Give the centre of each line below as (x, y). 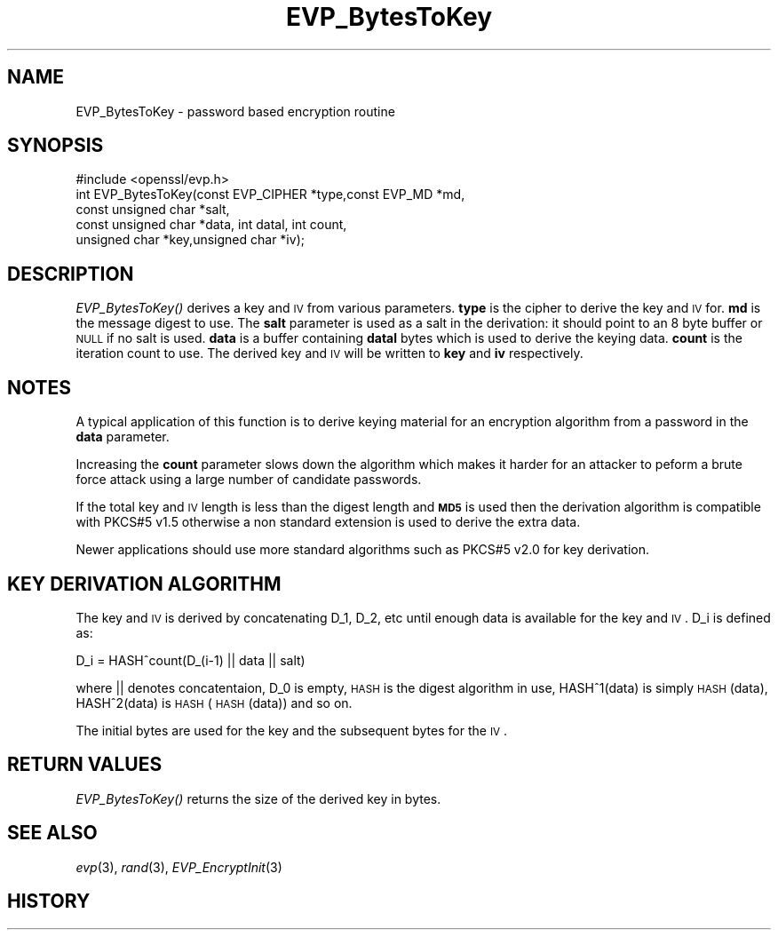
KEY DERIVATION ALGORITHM (144, 584)
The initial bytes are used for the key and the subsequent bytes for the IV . (292, 730)
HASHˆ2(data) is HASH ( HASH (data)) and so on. (214, 703)
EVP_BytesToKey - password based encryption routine (235, 111)
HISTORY (49, 901)
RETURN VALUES (85, 765)
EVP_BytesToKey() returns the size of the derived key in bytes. (258, 798)
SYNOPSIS (56, 146)
